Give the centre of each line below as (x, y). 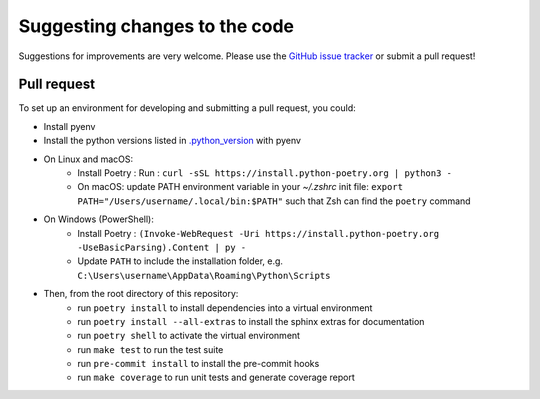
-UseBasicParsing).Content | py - (162, 247)
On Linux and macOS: (88, 159)
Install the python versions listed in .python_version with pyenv (172, 141)
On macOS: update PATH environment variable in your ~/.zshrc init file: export (240, 187)
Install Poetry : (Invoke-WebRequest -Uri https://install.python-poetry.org (258, 233)
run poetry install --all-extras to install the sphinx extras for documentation (251, 321)
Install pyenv (69, 126)
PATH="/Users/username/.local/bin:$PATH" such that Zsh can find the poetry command (274, 201)
